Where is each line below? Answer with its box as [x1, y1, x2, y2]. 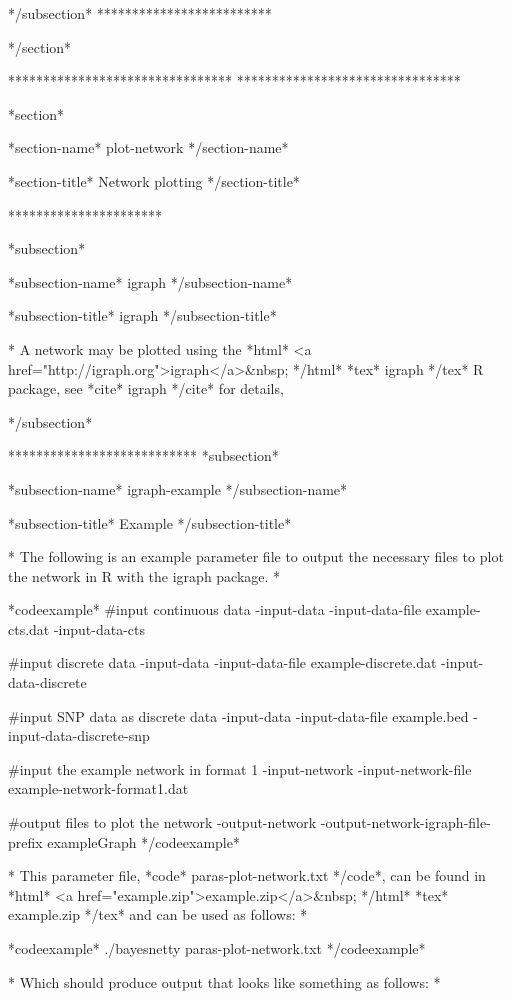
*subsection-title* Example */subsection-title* [8, 512, 292, 533]
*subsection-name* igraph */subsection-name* [8, 271, 293, 292]
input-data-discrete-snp [8, 725, 150, 746]
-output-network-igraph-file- [320, 812, 491, 833]
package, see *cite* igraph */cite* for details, [8, 378, 284, 399]
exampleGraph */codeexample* [47, 831, 240, 852]
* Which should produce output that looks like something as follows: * [8, 971, 441, 992]
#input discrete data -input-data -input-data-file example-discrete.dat [8, 652, 437, 673]
